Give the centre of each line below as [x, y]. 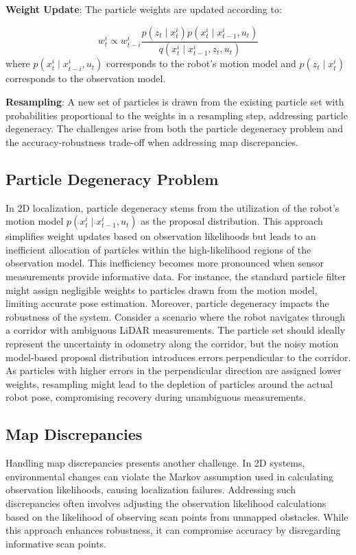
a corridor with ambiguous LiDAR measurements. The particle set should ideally [176, 330]
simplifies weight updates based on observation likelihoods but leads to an [161, 236]
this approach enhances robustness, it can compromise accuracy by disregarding [173, 530]
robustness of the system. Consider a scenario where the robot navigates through [176, 316]
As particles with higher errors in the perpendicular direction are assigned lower [174, 370]
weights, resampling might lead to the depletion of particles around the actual [169, 383]
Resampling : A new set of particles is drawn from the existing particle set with [175, 102]
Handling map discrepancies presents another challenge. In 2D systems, [155, 463]
